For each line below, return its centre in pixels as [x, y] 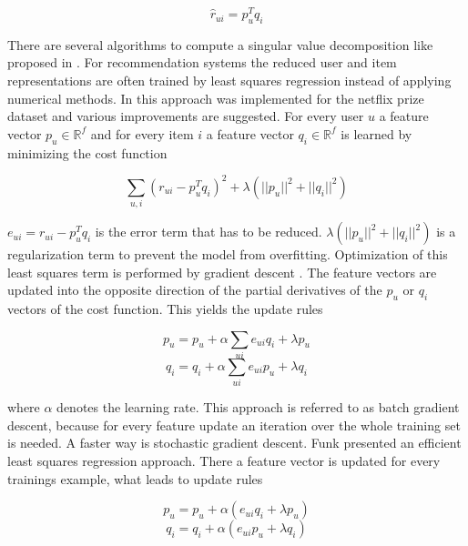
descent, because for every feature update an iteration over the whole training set [234, 425]
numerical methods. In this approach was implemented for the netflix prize [216, 98]
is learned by [376, 133]
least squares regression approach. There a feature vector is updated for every [224, 461]
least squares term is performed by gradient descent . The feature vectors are [222, 272]
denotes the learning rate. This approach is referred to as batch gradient [258, 407]
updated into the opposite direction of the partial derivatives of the [195, 290]
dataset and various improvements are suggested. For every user [186, 116]
